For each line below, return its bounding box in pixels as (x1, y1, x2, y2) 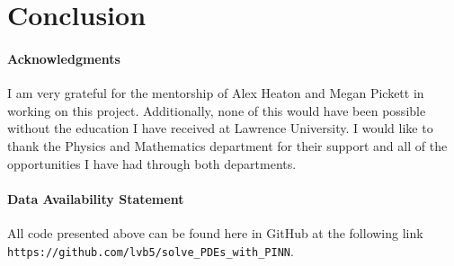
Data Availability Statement (7, 189, 184, 208)
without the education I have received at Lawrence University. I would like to (7, 119, 433, 137)
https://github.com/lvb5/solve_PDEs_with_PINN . (7, 241, 294, 260)
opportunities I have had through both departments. (7, 154, 297, 173)
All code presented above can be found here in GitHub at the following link (7, 223, 423, 242)
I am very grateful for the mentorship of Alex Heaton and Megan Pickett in (7, 84, 424, 102)
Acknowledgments (7, 49, 120, 67)
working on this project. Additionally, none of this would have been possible (7, 101, 426, 120)
